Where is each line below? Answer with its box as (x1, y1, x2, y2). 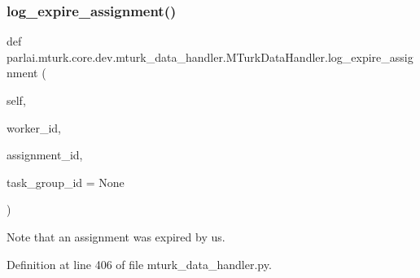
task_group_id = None (7, 173, 125, 190)
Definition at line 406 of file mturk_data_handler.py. (7, 255, 272, 272)
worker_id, (7, 119, 61, 136)
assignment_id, (7, 146, 83, 163)
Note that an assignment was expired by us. (7, 228, 225, 245)
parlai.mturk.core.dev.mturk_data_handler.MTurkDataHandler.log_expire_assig (7, 48, 413, 65)
